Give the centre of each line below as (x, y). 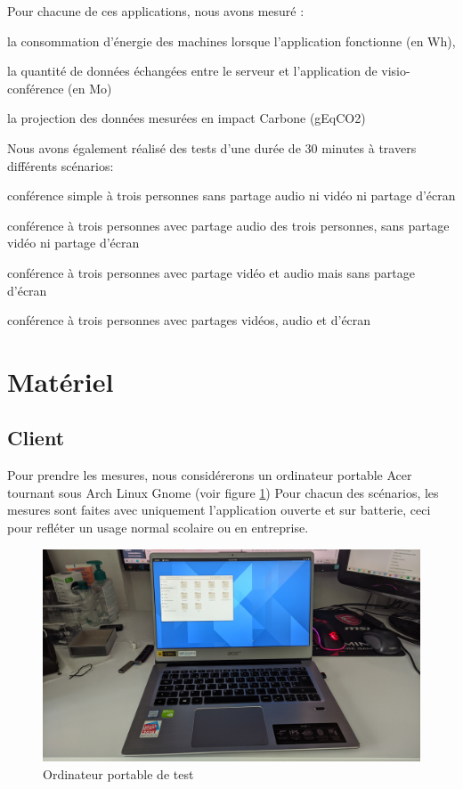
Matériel (61, 381)
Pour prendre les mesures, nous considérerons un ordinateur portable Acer (210, 475)
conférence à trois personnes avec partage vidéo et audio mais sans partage (211, 272)
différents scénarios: (61, 165)
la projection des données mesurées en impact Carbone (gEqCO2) (187, 118)
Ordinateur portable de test (118, 773)
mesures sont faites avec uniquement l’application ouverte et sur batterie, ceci (219, 510)
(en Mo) (90, 88)
